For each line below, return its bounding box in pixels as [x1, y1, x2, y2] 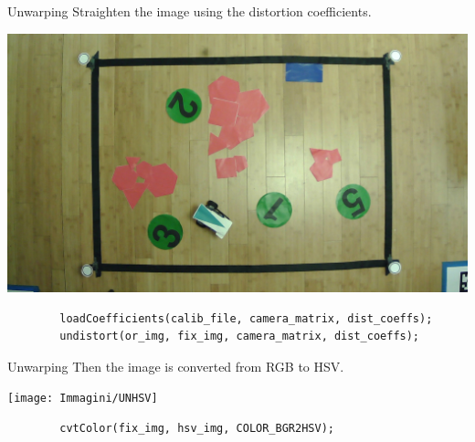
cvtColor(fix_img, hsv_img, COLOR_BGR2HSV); [59, 422, 334, 436]
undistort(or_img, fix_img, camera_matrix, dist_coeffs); [59, 330, 420, 343]
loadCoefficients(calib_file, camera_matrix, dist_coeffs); [59, 311, 433, 325]
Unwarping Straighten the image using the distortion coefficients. [7, 2, 372, 20]
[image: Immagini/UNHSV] [7, 392, 158, 405]
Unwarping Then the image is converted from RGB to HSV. [7, 356, 344, 375]
